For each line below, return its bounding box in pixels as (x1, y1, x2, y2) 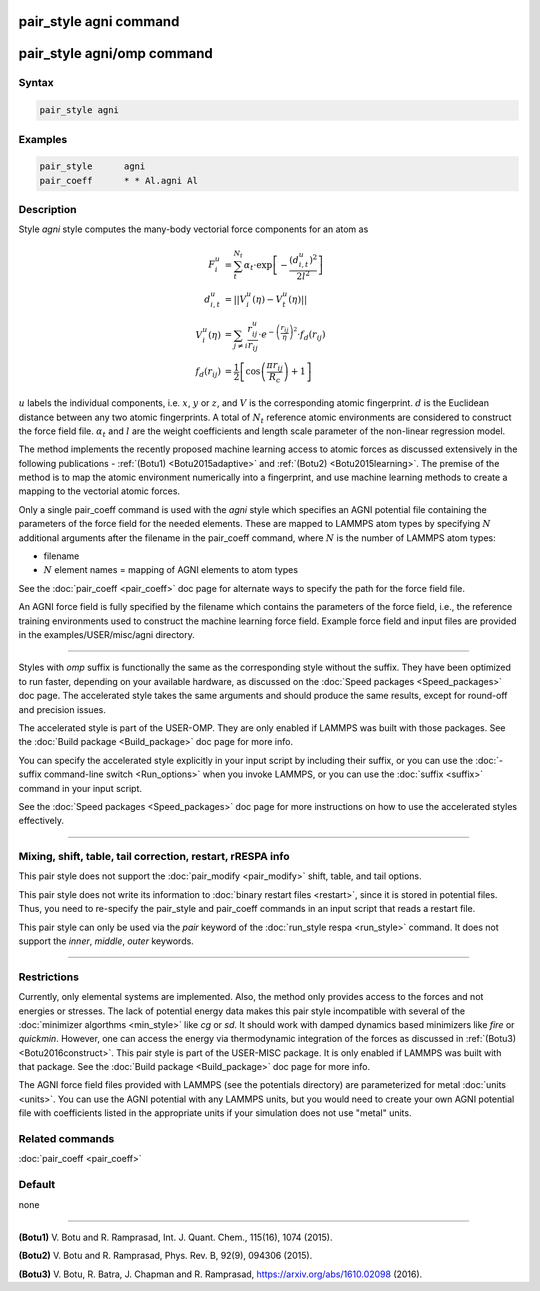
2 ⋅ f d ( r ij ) (293, 326, 326, 343)
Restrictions (18, 970, 80, 984)
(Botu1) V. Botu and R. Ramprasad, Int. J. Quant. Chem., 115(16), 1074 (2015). (18, 1231, 333, 1243)
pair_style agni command (18, 13, 180, 30)
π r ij (266, 359, 284, 373)
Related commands (18, 1132, 115, 1146)
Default (18, 1178, 56, 1192)
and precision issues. (18, 703, 107, 715)
